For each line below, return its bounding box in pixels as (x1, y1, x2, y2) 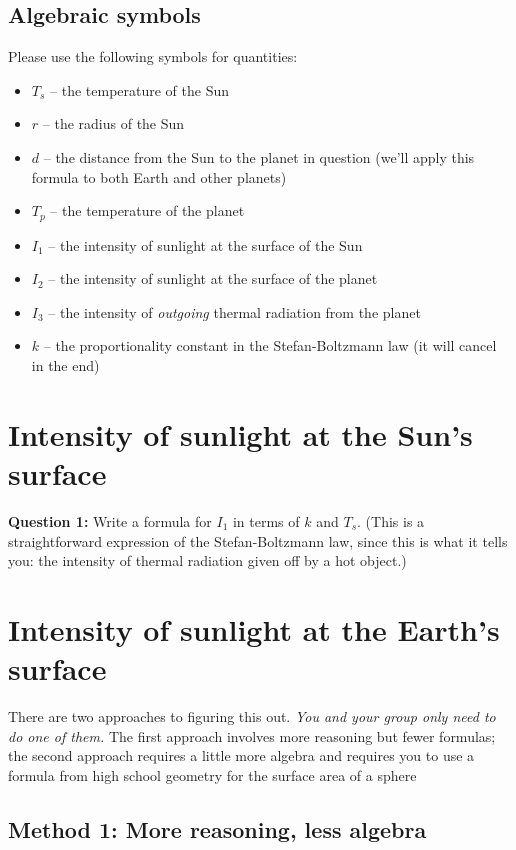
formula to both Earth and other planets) (31, 166, 287, 187)
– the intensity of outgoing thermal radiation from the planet (48, 301, 421, 322)
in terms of (232, 510, 300, 531)
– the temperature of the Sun (50, 79, 230, 100)
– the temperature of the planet (50, 200, 245, 221)
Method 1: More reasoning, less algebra (8, 813, 427, 844)
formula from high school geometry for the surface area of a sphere (8, 764, 417, 785)
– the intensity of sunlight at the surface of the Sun (48, 234, 363, 255)
